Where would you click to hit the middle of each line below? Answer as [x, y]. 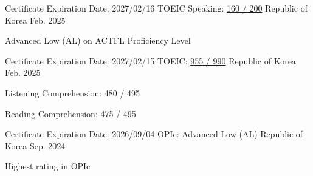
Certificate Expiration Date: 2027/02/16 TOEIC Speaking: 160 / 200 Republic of [156, 8]
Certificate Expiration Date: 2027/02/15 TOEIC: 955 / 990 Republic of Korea [150, 60]
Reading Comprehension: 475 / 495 [71, 113]
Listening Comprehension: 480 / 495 [73, 93]
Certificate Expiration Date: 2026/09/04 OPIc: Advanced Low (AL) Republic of [154, 134]
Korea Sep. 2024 [35, 145]
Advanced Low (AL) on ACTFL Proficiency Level [98, 40]
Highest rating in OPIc [48, 166]
